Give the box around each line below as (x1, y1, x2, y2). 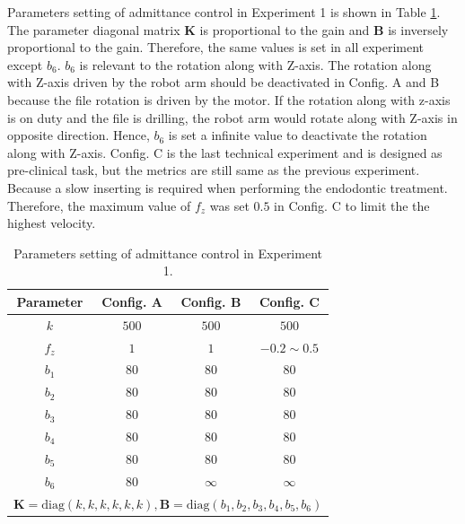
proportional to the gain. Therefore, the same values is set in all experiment (7, 38, 425, 57)
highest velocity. (7, 214, 96, 232)
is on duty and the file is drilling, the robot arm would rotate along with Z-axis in (7, 108, 458, 127)
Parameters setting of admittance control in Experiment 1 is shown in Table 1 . (7, 3, 441, 21)
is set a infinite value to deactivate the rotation (168, 126, 427, 144)
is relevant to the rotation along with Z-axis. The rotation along (79, 55, 432, 74)
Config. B (180, 292, 241, 310)
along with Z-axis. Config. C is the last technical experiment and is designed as (7, 143, 443, 162)
